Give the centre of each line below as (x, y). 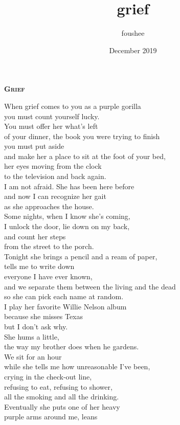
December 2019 (133, 50)
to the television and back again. (55, 176)
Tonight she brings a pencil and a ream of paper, (81, 256)
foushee (133, 33)
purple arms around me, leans (51, 417)
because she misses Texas (44, 316)
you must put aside (34, 146)
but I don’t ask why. (36, 326)
